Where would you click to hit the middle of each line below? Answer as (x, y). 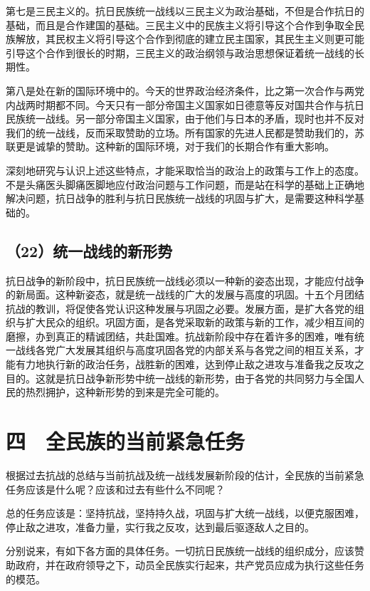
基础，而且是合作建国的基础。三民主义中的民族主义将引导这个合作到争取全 (180, 25)
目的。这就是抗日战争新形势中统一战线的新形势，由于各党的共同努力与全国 (180, 378)
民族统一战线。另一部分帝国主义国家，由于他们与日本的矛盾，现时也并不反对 (185, 119)
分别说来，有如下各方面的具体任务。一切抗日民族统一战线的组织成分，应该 (180, 551)
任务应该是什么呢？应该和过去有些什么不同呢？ (115, 489)
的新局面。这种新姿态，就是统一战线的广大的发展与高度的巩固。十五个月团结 (185, 294)
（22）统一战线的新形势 (89, 250)
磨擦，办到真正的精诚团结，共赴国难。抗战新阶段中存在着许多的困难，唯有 (180, 336)
